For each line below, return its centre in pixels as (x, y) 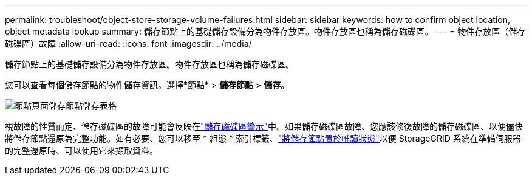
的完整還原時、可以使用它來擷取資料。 (81, 151)
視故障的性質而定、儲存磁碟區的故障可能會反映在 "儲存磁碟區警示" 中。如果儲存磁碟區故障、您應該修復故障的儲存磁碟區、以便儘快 (264, 126)
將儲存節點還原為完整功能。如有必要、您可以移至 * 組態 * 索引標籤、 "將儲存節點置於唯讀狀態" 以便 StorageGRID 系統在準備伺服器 (263, 138)
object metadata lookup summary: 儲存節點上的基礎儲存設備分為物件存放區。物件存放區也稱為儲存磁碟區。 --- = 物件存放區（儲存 (265, 31)
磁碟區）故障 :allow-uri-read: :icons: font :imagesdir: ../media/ (128, 43)
